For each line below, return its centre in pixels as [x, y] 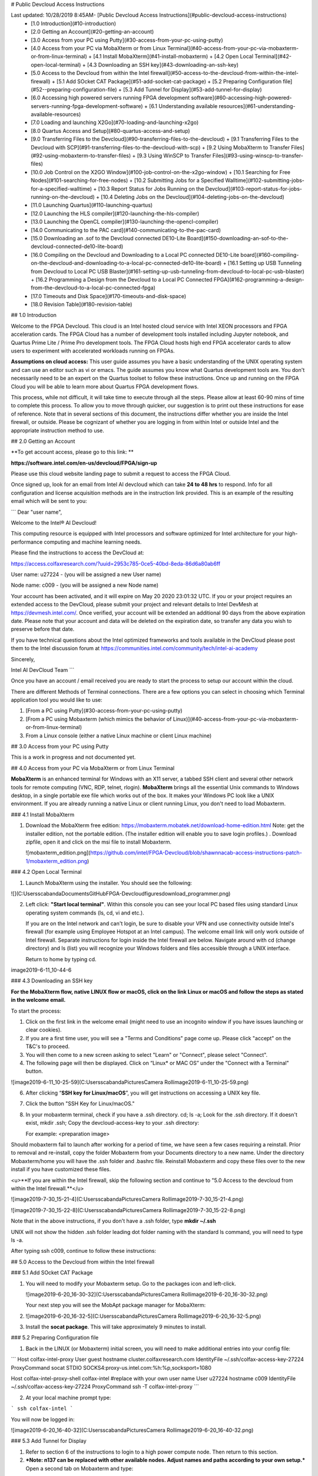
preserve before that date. [43, 629]
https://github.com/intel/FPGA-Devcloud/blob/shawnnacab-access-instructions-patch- [196, 853]
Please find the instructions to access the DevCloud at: [77, 553]
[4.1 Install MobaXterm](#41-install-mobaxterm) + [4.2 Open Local [173, 57]
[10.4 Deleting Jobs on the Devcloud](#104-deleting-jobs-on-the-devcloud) [193, 197]
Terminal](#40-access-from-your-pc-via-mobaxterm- [233, 48]
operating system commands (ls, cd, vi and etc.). [85, 913]
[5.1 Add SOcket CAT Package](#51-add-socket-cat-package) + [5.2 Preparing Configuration [169, 81]
